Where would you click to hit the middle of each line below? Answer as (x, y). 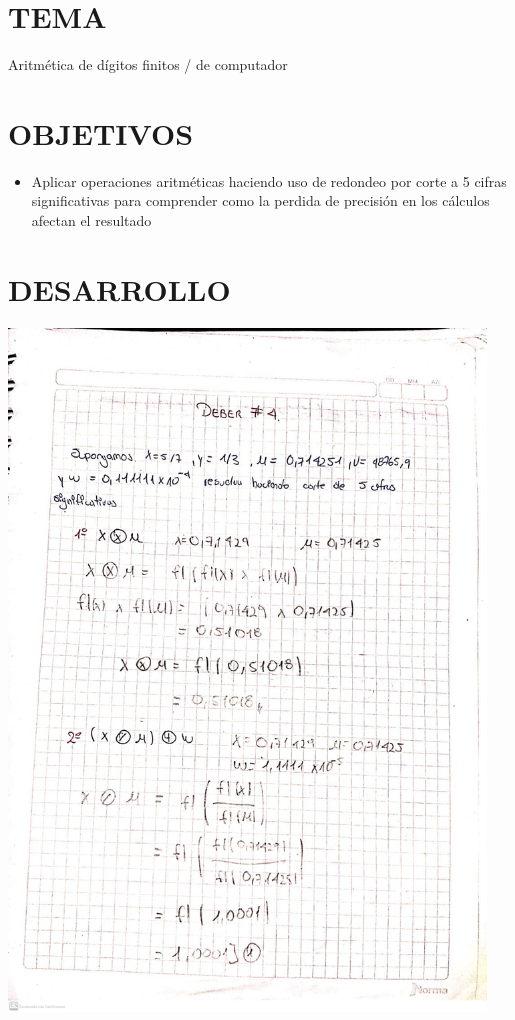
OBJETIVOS (101, 132)
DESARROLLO (119, 288)
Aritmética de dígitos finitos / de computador (148, 64)
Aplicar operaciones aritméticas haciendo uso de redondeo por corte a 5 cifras (269, 180)
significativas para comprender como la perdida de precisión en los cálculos (260, 200)
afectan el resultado (91, 220)
